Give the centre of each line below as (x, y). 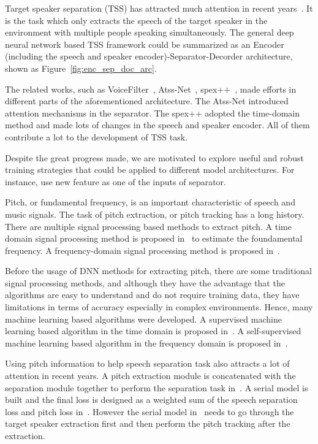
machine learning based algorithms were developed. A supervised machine (143, 319)
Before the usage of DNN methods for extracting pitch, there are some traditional (158, 271)
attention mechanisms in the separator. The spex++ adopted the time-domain (153, 113)
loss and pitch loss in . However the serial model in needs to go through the (150, 411)
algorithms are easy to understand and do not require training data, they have (152, 295)
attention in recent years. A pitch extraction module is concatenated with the (150, 376)
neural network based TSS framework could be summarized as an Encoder (145, 44)
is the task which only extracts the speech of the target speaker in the (136, 20)
